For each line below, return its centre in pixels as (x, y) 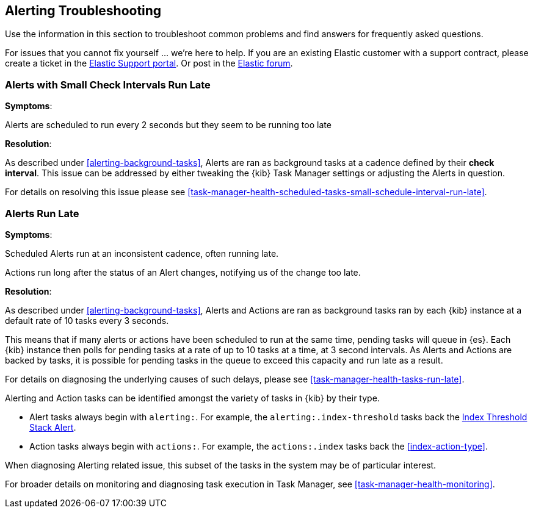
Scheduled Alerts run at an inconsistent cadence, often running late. (142, 253)
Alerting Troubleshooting (83, 11)
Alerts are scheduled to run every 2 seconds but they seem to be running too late (168, 125)
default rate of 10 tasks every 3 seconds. (87, 320)
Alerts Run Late (42, 213)
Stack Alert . (53, 427)
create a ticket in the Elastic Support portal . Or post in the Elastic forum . (149, 63)
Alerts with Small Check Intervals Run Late (108, 84)
